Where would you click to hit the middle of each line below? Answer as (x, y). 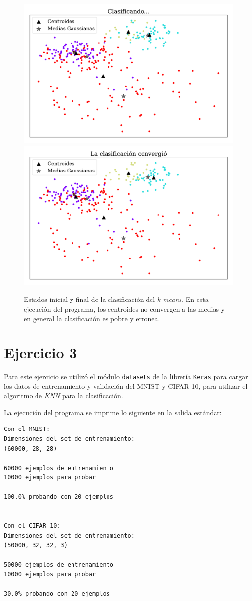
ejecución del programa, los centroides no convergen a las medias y (124, 309)
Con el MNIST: (27, 429)
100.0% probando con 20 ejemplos (59, 497)
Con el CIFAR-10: (32, 526)
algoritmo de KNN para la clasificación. (64, 396)
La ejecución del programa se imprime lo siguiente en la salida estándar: (113, 412)
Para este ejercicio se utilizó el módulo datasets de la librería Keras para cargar (126, 376)
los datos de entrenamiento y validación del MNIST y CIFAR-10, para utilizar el (126, 386)
